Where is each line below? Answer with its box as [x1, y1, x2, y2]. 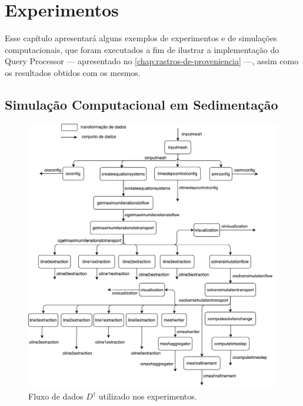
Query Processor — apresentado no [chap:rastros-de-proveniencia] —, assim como [5, 55, 299, 67]
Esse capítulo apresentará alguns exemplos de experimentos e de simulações [5, 32, 277, 44]
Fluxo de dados [28, 390, 84, 402]
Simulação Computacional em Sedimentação [5, 95, 278, 113]
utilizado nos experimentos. [98, 390, 197, 402]
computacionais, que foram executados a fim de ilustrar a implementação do [5, 43, 279, 55]
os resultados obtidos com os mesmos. [5, 66, 141, 78]
